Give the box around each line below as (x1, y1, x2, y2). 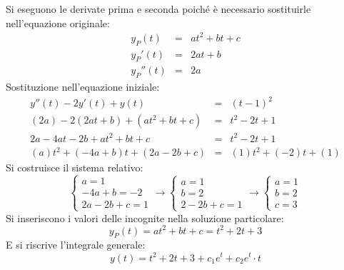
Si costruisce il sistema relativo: (6, 160, 143, 175)
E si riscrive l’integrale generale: (6, 237, 146, 252)
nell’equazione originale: (6, 15, 110, 30)
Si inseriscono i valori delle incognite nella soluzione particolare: (6, 210, 284, 225)
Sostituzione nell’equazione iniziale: (6, 79, 160, 94)
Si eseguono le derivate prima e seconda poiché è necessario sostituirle (6, 1, 311, 16)
